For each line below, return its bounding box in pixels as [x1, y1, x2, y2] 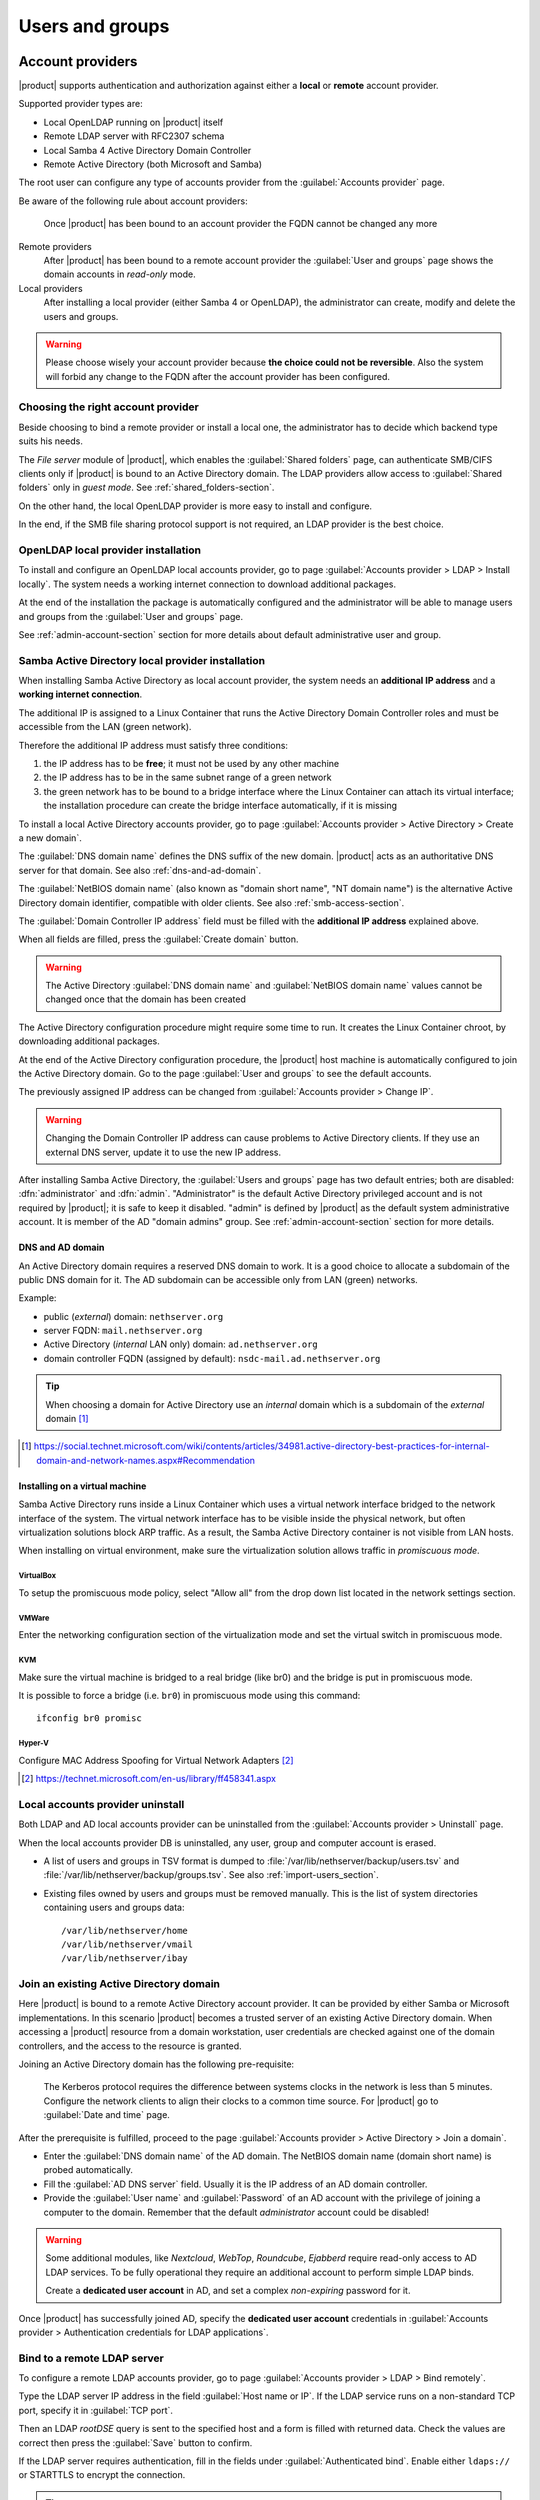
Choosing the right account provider [18, 400, 200, 414]
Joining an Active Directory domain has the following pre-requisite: [18, 2058, 295, 2070]
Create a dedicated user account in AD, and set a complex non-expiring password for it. [45, 2285, 411, 2297]
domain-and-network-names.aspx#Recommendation [36, 1454, 255, 1466]
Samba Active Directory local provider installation [18, 653, 265, 667]
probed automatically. [43, 2164, 134, 2176]
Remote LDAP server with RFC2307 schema [43, 130, 225, 142]
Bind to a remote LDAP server [18, 2351, 164, 2365]
